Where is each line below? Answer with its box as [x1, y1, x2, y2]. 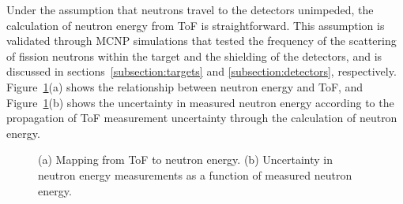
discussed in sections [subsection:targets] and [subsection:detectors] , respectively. [6, 63, 397, 80]
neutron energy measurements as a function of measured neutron [38, 166, 352, 183]
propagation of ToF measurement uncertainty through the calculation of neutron [6, 109, 397, 126]
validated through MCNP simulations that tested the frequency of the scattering [6, 32, 397, 49]
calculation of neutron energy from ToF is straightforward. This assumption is [6, 17, 385, 33]
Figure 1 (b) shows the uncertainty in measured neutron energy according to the [6, 94, 394, 110]
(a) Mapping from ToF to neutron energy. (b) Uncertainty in [38, 151, 333, 168]
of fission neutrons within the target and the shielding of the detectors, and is [6, 47, 382, 64]
